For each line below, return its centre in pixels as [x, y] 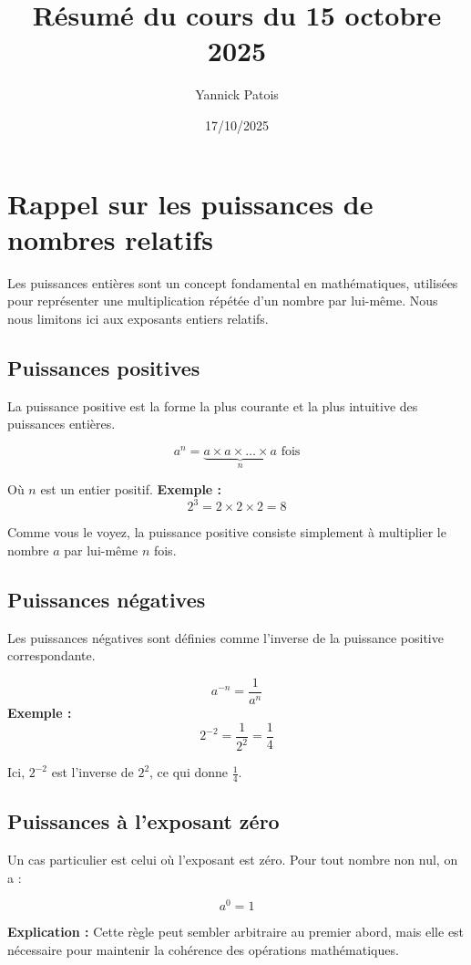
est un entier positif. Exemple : [131, 489]
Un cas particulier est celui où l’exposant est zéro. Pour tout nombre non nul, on [233, 860]
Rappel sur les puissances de [190, 203]
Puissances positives [104, 367]
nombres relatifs [110, 239]
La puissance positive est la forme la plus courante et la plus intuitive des [213, 405]
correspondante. [51, 655]
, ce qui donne [189, 772]
